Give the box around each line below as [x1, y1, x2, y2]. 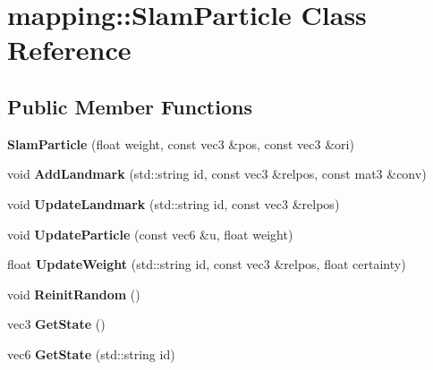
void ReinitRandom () [7, 284, 140, 303]
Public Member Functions [7, 92, 252, 120]
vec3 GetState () [7, 315, 106, 333]
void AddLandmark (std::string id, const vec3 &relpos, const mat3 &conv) [7, 164, 427, 183]
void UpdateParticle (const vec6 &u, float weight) [7, 224, 293, 243]
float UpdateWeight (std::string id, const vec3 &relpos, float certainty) [7, 255, 406, 273]
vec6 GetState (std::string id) [7, 344, 175, 363]
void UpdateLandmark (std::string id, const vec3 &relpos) [7, 194, 340, 213]
